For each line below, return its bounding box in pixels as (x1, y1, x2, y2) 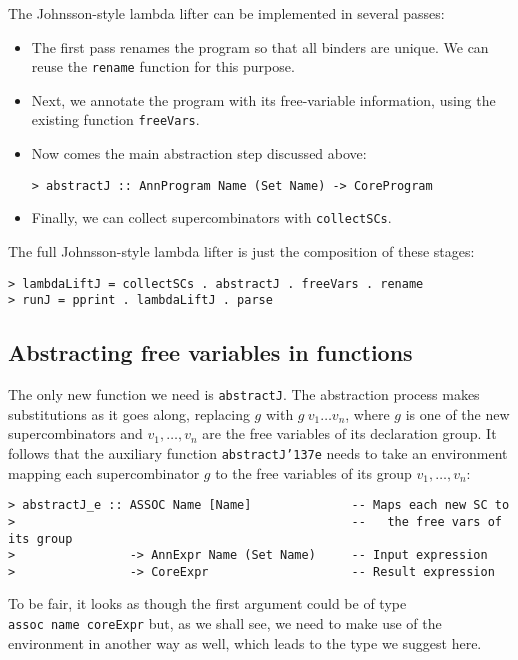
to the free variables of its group (215, 462, 412, 483)
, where (345, 403, 390, 424)
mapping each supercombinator (8, 462, 200, 483)
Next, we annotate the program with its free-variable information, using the (31, 89, 496, 110)
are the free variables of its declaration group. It (202, 423, 497, 444)
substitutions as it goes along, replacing (8, 403, 250, 424)
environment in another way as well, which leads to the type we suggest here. (8, 632, 482, 653)
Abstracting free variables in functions (8, 337, 413, 368)
